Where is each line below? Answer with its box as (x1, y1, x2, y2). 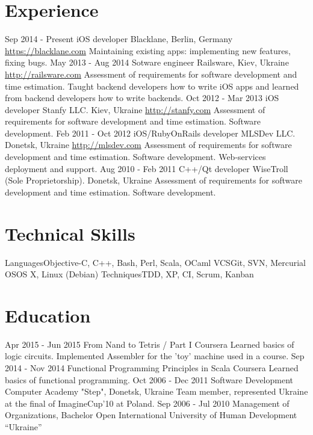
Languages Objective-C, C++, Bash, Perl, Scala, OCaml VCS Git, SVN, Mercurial (5, 256, 306, 268)
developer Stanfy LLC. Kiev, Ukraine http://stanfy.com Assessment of (5, 103, 265, 116)
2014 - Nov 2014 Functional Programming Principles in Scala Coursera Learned (5, 362, 299, 374)
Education (5, 303, 91, 327)
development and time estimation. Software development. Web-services (5, 150, 266, 163)
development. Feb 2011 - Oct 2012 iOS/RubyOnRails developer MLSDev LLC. (5, 126, 296, 139)
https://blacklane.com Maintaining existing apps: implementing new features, (5, 44, 291, 57)
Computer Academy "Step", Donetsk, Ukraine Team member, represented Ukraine (5, 385, 308, 398)
